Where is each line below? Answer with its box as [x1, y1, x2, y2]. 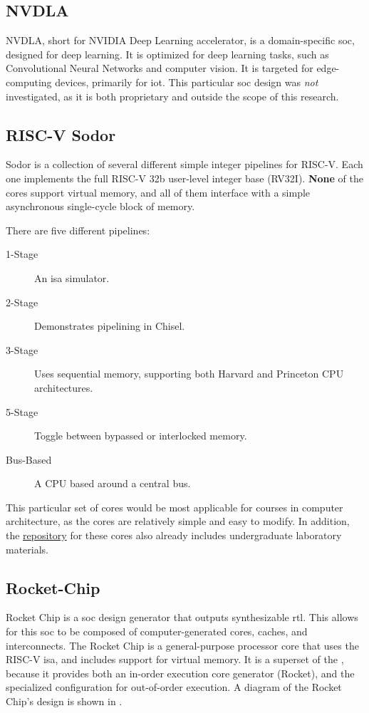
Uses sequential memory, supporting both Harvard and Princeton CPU [34, 366, 344, 381]
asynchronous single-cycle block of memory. [6, 199, 195, 214]
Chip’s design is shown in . [6, 694, 123, 709]
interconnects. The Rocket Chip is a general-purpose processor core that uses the [6, 637, 359, 652]
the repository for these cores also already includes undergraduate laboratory [6, 528, 342, 543]
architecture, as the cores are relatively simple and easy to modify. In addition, [6, 514, 350, 529]
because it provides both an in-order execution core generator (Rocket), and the [6, 665, 355, 680]
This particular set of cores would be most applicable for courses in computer [6, 499, 343, 514]
